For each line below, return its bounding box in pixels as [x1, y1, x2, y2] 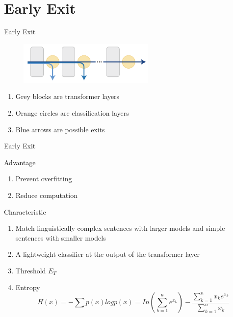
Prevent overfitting [15, 173, 72, 184]
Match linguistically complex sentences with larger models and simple [15, 223, 225, 233]
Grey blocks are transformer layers [15, 91, 120, 101]
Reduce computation [15, 190, 78, 200]
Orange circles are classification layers [15, 108, 129, 118]
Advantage [4, 157, 36, 167]
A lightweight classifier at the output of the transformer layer [15, 249, 200, 259]
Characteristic [4, 206, 46, 217]
